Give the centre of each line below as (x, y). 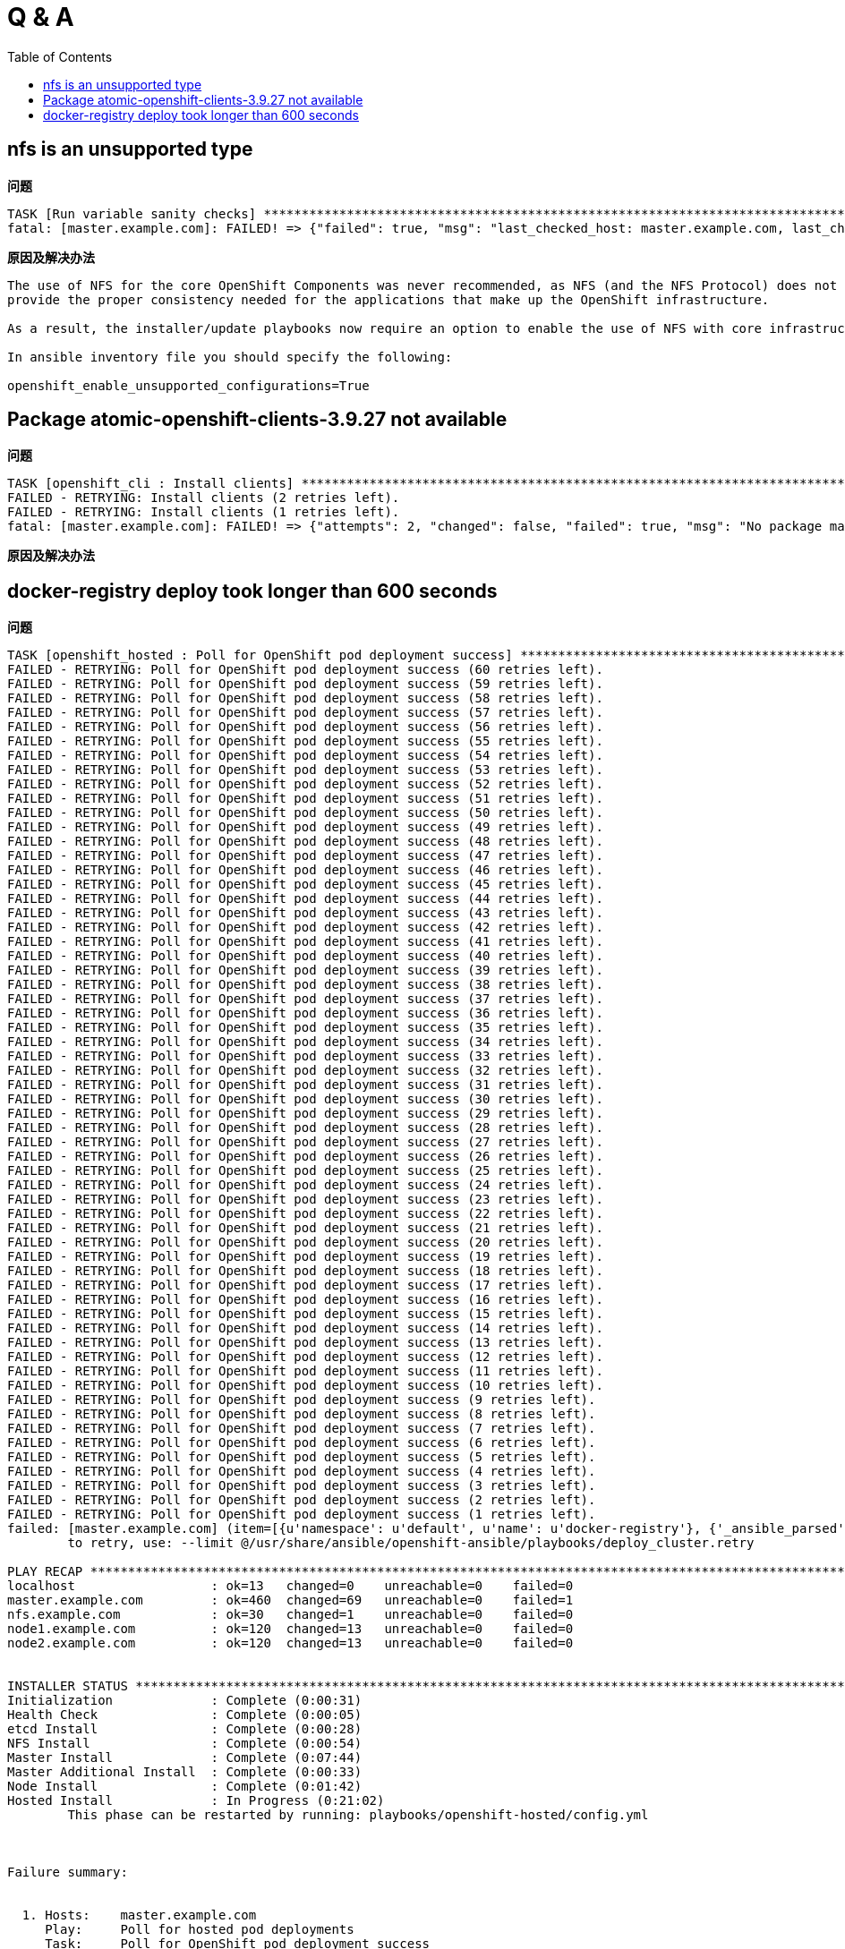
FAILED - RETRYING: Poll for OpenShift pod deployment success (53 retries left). (305, 770)
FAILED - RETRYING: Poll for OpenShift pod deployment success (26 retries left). (305, 1157)
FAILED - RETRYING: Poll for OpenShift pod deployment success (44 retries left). (305, 899)
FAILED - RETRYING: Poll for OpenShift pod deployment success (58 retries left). (305, 698)
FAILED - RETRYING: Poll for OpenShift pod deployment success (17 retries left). (305, 1285)
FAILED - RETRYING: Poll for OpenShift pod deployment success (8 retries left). (302, 1414)
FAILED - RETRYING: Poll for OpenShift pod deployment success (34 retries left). (305, 1042)
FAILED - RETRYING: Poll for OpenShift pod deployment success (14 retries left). (305, 1328)
